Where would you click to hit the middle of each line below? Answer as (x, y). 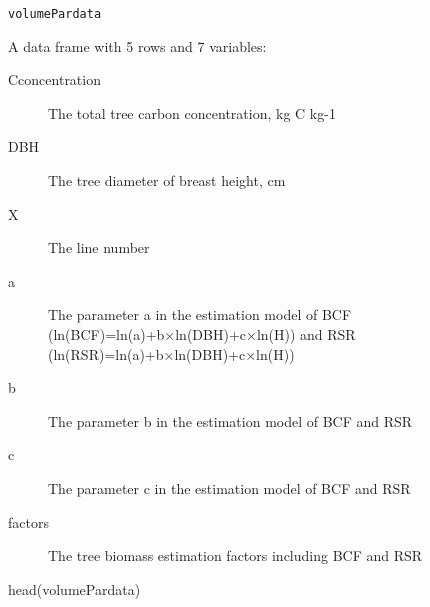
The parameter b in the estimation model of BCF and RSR (230, 420)
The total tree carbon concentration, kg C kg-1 (192, 112)
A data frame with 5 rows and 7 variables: (137, 45)
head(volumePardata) (74, 588)
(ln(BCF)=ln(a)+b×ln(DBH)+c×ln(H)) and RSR (202, 334)
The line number (99, 247)
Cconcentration (54, 79)
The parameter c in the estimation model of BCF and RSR (229, 487)
